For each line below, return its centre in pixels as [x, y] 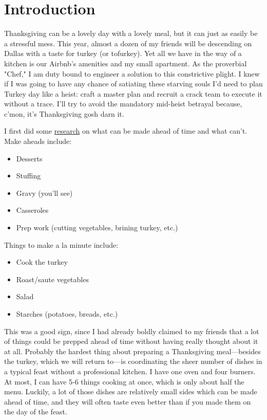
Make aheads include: [38, 141]
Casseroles [32, 210]
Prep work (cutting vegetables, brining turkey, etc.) [97, 227]
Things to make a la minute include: [61, 244]
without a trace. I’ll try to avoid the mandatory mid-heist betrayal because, [123, 104]
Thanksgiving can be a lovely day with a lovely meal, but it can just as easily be [131, 33]
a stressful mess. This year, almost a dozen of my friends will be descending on [128, 43]
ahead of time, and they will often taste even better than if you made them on [128, 401]
